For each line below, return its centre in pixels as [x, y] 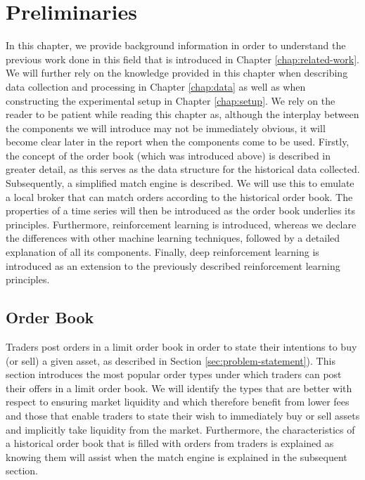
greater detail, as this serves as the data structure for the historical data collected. [183, 169]
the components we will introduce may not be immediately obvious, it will [166, 128]
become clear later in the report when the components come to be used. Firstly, [178, 142]
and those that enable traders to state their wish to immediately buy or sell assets [183, 415]
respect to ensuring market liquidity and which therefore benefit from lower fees [178, 402]
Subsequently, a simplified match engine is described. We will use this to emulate [180, 183]
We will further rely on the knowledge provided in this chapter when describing [177, 73]
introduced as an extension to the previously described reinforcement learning [173, 265]
